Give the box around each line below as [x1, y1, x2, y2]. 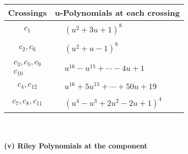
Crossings [8, 7, 47, 18]
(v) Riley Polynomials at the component [4, 140, 148, 151]
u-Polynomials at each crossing [55, 7, 180, 18]
